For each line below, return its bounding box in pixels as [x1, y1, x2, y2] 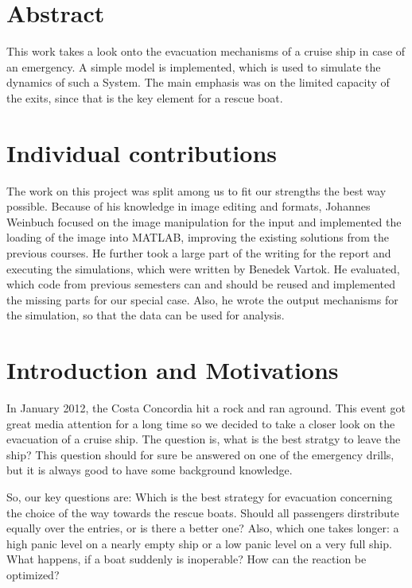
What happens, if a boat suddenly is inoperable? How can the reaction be [6, 551, 367, 567]
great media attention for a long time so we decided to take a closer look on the [6, 415, 395, 431]
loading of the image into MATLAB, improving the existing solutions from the [6, 229, 389, 246]
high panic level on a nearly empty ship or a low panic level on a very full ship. [6, 535, 392, 551]
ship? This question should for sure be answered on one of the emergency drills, [6, 446, 395, 462]
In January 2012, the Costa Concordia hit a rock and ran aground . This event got [6, 400, 406, 416]
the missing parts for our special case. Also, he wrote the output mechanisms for [6, 291, 398, 308]
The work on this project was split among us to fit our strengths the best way [6, 182, 387, 199]
